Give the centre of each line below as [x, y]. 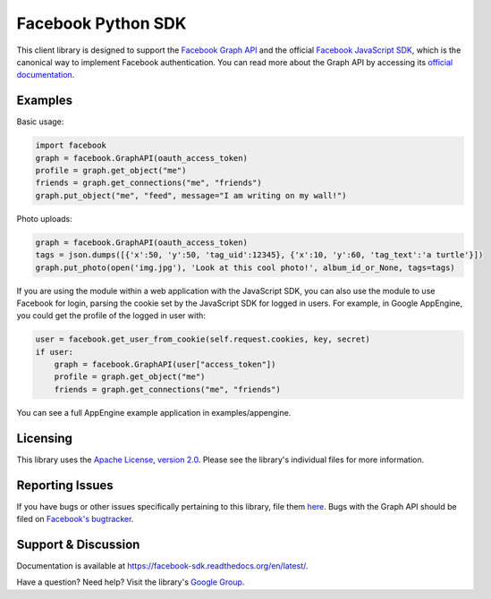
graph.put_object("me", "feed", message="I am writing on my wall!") [191, 195]
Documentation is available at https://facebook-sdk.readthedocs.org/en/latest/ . [162, 565]
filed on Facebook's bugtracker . [75, 519]
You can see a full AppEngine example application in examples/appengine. [154, 412]
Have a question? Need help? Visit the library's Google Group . [131, 582]
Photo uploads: [45, 218]
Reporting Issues [65, 485]
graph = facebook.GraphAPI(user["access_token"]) [165, 365]
